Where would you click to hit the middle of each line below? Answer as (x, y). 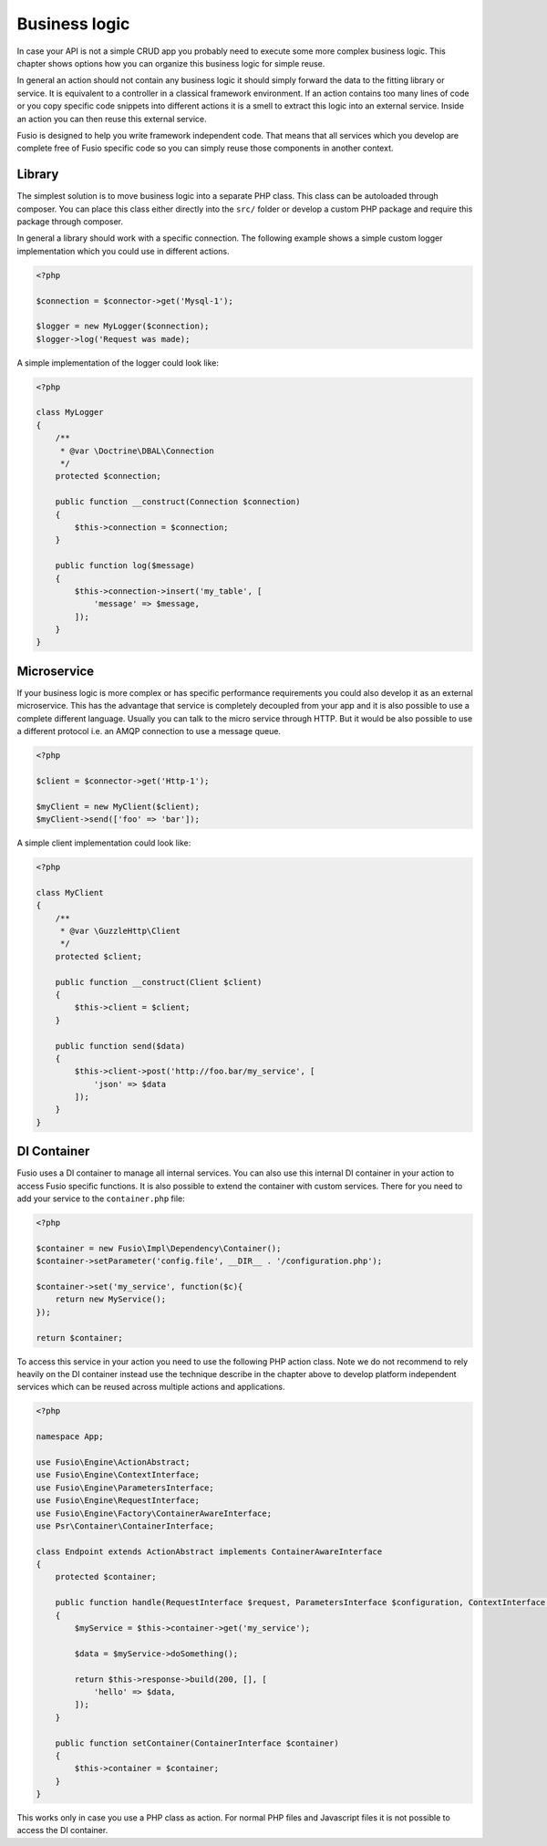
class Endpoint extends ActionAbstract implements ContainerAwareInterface (209, 1551)
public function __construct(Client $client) (159, 982)
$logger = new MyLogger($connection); (123, 327)
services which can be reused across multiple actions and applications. (151, 1387)
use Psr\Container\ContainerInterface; (125, 1526)
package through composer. (70, 221)
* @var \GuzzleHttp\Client (120, 931)
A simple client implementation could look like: (104, 843)
